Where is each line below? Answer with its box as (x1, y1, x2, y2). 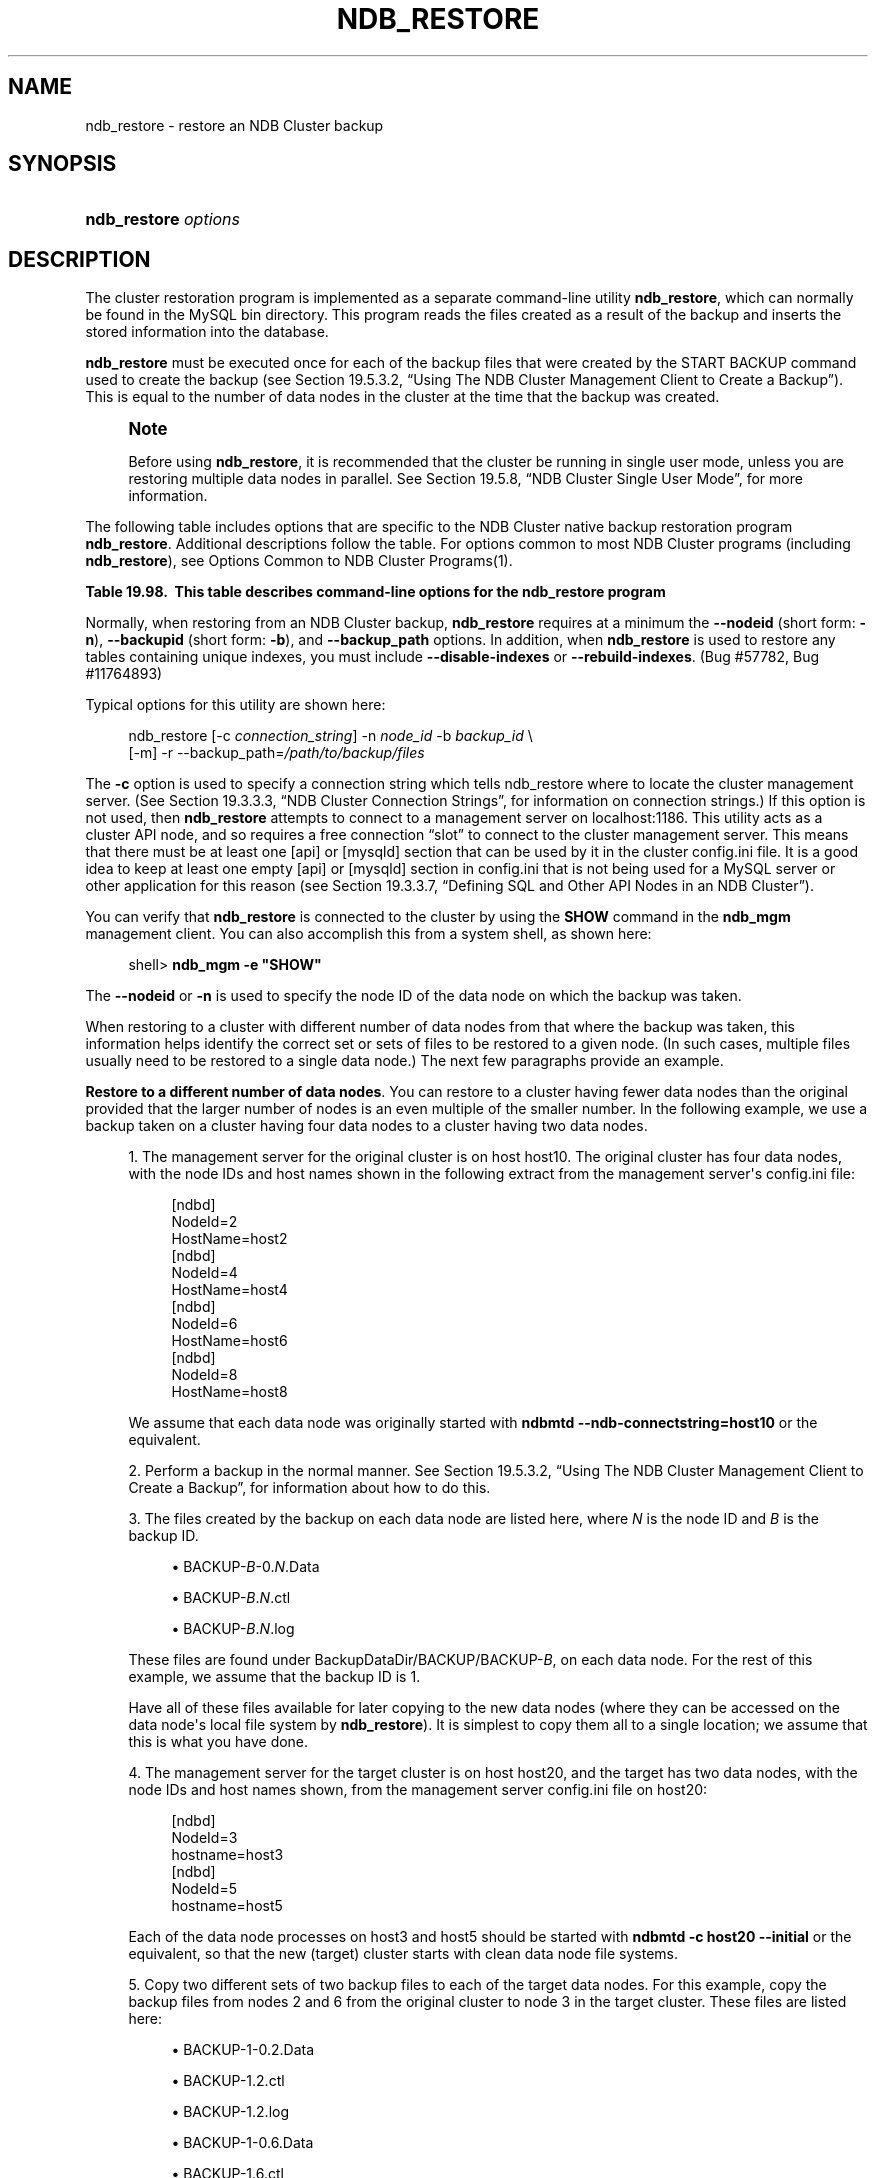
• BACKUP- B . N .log (171, 1620, 295, 1638)
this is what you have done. (128, 1733, 309, 1751)
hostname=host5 (171, 1897, 283, 1915)
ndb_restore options (85, 209, 241, 230)
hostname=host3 (171, 1846, 284, 1864)
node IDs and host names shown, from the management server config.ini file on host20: (128, 1781, 708, 1799)
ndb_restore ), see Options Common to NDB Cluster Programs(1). (85, 552, 513, 570)
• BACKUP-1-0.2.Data (171, 2041, 315, 2059)
